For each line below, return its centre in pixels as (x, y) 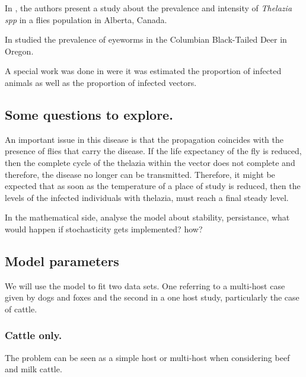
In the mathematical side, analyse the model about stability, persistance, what (147, 217)
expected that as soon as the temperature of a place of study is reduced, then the (153, 186)
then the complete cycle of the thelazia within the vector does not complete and (150, 162)
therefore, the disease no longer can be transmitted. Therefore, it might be (140, 174)
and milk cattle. (34, 369)
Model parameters (62, 261)
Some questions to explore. (89, 114)
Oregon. (19, 51)
